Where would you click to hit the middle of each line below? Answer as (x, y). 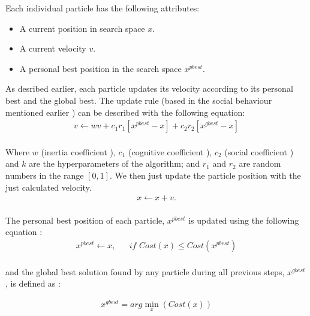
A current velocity (53, 48)
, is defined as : (33, 283)
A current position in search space (82, 28)
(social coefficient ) (259, 151)
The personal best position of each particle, (85, 220)
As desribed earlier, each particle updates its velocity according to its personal (149, 88)
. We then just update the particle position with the (205, 175)
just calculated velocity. (49, 187)
